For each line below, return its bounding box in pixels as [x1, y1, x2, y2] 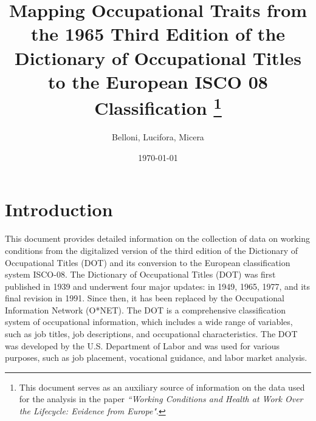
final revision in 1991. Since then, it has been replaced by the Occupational [5, 292, 284, 304]
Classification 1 [94, 92, 222, 120]
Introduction [5, 197, 113, 222]
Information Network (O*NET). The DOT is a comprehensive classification [5, 303, 286, 316]
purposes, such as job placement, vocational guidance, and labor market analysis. [5, 351, 307, 364]
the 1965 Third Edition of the [30, 21, 286, 46]
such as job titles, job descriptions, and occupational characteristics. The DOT [5, 327, 298, 340]
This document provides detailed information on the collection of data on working [5, 232, 310, 245]
